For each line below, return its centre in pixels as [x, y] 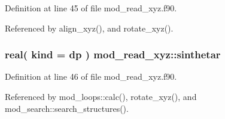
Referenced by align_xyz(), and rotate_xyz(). [89, 28]
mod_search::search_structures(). [67, 108]
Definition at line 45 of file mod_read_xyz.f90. [91, 8]
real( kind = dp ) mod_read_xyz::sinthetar [113, 54]
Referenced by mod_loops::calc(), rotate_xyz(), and [101, 96]
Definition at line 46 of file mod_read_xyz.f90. [91, 76]
